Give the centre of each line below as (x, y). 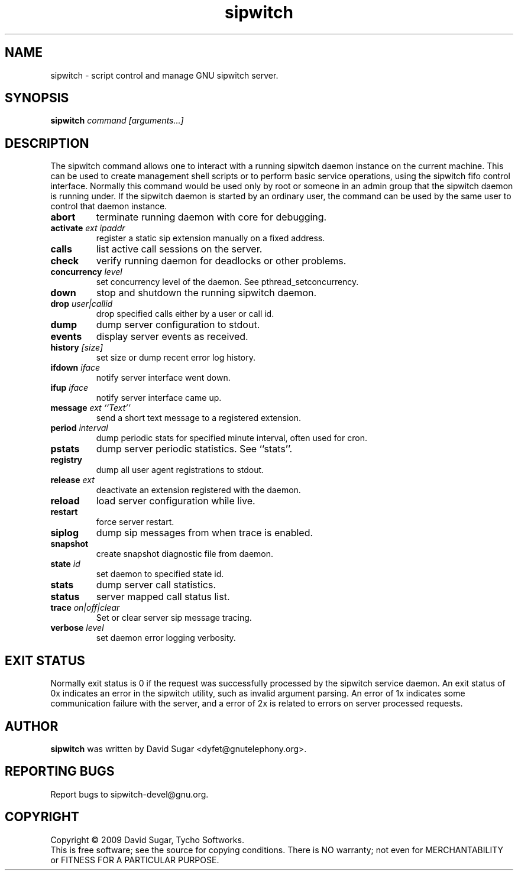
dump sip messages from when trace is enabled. (205, 533)
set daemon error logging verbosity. (166, 638)
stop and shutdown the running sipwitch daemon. (206, 293)
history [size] (77, 348)
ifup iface (69, 388)
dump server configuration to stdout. (178, 325)
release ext (72, 480)
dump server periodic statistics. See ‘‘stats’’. (194, 449)
